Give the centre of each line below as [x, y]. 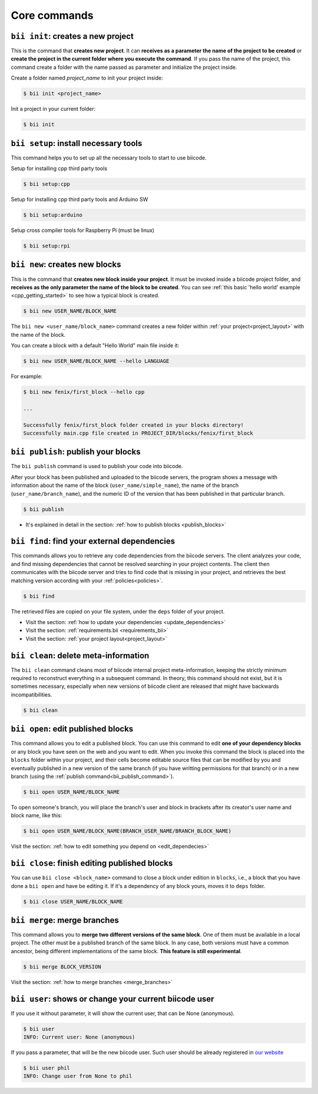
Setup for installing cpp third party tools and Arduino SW [79, 200]
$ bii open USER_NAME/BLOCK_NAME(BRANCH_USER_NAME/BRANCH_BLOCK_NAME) [127, 831]
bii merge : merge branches [65, 920]
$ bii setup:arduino [53, 215]
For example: [27, 376]
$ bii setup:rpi [47, 246]
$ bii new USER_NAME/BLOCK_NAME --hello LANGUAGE [96, 361]
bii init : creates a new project [72, 36]
